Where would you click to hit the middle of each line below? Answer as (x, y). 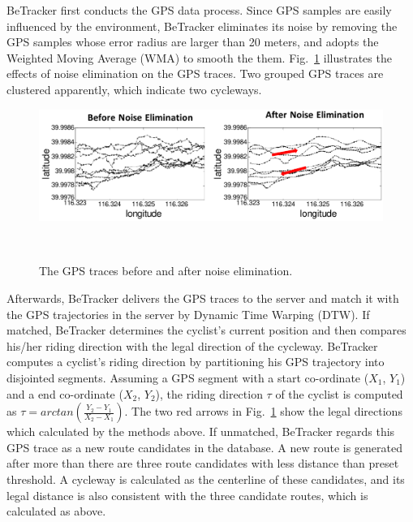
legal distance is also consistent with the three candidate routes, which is (187, 495)
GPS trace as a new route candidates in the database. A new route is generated (204, 447)
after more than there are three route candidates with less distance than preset (203, 463)
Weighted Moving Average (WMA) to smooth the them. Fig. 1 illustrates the (199, 57)
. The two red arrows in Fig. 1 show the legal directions (263, 411)
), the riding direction (209, 393)
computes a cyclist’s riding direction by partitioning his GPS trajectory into (196, 362)
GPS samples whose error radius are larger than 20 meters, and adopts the (193, 42)
